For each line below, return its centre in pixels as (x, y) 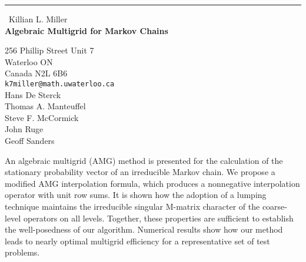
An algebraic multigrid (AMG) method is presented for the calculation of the (144, 160)
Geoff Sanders (30, 140)
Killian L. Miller (38, 19)
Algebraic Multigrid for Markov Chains (87, 30)
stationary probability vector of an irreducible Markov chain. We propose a (140, 172)
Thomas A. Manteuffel (45, 106)
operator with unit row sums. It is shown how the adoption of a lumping (136, 195)
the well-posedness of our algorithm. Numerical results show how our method (144, 229)
